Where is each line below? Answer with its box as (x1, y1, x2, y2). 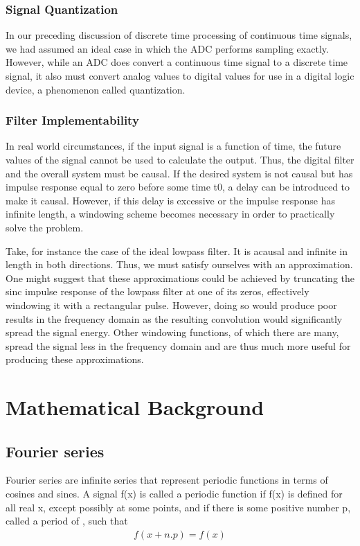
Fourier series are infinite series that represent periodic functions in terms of (6, 473, 328, 487)
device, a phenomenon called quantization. (6, 82, 186, 96)
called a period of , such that (6, 513, 128, 528)
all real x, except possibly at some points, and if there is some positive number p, (6, 500, 351, 514)
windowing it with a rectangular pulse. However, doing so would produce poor (6, 297, 337, 312)
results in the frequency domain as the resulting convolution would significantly (6, 311, 343, 326)
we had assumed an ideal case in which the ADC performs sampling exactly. (6, 41, 329, 55)
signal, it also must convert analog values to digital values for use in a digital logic (6, 69, 354, 82)
